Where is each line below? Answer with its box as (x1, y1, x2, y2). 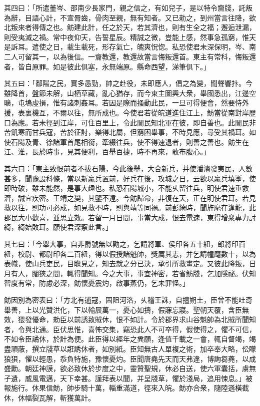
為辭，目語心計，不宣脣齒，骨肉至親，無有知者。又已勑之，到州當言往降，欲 (4, 12, 256, 22)
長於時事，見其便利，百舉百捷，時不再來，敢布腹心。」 (31, 146, 210, 157)
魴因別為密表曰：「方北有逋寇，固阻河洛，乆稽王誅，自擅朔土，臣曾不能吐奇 (4, 295, 252, 305)
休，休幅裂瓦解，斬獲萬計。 (4, 392, 95, 403)
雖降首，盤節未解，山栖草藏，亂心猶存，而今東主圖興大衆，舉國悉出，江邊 (4, 87, 249, 98)
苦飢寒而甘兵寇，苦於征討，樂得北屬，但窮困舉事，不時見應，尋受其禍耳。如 (4, 127, 256, 137)
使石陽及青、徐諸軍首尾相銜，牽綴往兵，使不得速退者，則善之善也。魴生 (4, 136, 242, 147)
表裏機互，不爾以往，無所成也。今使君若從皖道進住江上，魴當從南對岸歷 (17, 107, 256, 117)
